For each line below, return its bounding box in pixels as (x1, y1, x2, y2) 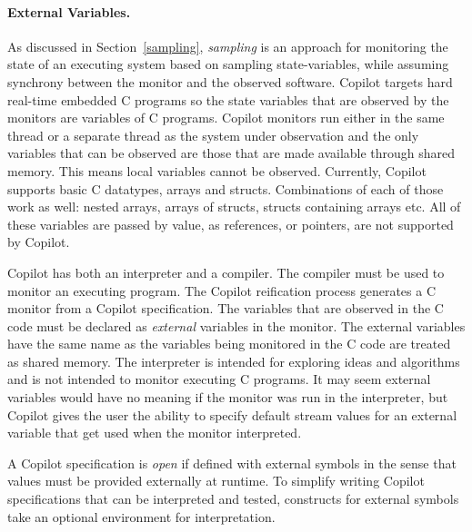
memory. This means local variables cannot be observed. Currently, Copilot (7, 161, 427, 180)
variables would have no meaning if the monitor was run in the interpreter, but (7, 388, 448, 407)
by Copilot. (7, 232, 70, 251)
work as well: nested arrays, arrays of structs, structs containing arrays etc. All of (7, 197, 461, 216)
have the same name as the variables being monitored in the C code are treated (7, 334, 451, 353)
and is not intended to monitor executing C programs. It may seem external (7, 369, 431, 389)
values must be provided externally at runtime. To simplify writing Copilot (7, 471, 425, 490)
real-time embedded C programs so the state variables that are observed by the (7, 90, 449, 109)
